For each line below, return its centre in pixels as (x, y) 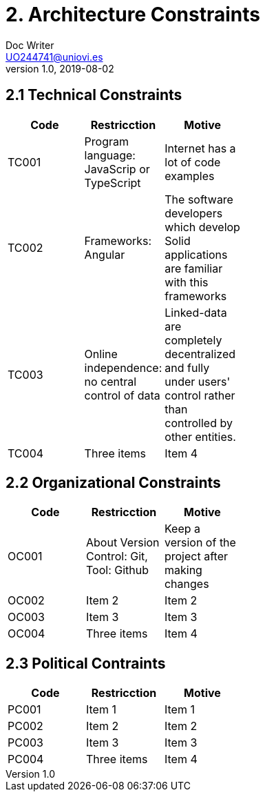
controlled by (199, 423)
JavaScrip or (117, 169)
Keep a (182, 529)
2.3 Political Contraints (86, 663)
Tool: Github (117, 570)
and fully (187, 367)
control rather (200, 395)
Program (106, 141)
